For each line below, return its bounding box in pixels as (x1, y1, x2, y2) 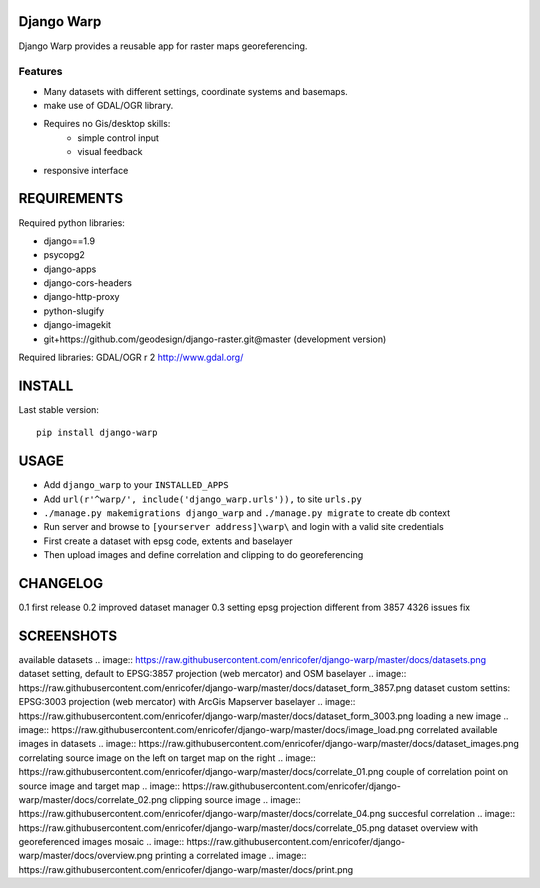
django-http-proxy (43, 291, 120, 303)
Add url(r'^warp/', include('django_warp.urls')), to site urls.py (43, 493, 362, 505)
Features (18, 65, 63, 79)
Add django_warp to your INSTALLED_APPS (43, 479, 229, 491)
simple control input (77, 131, 160, 144)
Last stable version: (18, 403, 100, 415)
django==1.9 (43, 235, 95, 247)
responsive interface (43, 164, 129, 176)
